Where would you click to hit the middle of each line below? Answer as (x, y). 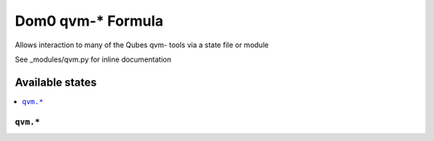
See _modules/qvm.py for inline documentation (93, 59)
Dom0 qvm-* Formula (89, 21)
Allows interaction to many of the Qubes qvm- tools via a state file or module (142, 45)
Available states (56, 82)
